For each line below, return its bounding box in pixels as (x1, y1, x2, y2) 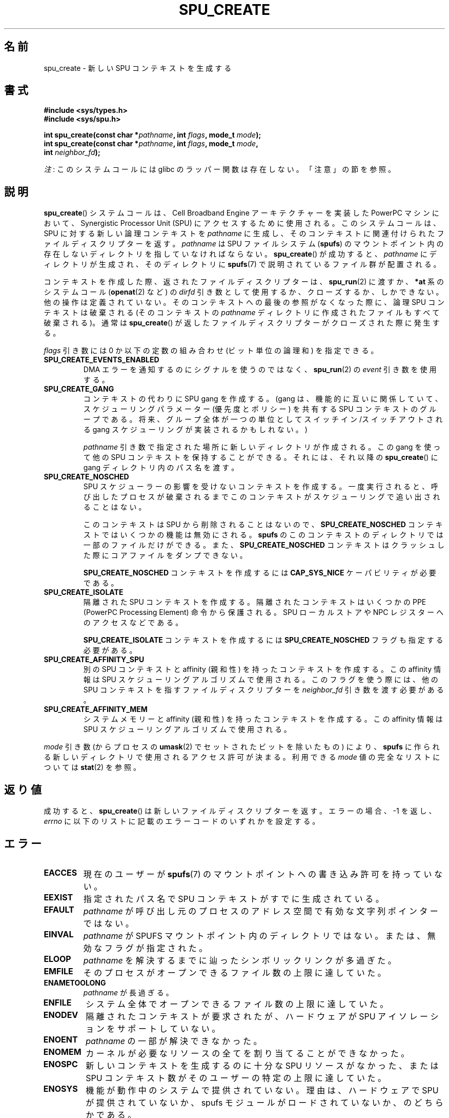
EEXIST (44, 892, 73, 902)
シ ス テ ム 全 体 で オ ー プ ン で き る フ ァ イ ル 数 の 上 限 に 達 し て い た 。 (86, 998, 389, 1009)
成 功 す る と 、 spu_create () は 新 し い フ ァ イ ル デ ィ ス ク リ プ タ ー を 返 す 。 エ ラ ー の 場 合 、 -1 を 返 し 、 (44, 806, 436, 816)
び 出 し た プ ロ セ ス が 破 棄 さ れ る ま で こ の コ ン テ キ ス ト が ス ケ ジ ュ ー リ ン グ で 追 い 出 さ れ (83, 492, 440, 502)
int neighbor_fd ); (44, 148, 100, 157)
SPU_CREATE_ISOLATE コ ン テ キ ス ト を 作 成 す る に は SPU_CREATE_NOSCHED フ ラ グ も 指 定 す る (83, 635, 443, 645)
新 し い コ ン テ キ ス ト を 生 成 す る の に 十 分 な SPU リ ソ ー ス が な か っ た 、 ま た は (86, 1060, 439, 1071)
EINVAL (44, 929, 74, 939)
